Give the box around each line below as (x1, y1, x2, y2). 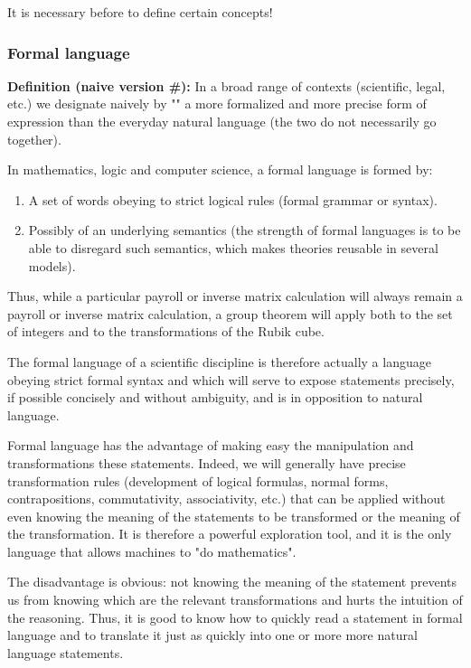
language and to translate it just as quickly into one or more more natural (7, 626, 418, 644)
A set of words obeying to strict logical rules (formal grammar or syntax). (28, 190, 438, 209)
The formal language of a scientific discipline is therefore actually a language (7, 352, 431, 371)
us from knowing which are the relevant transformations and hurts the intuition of (7, 590, 463, 609)
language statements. (7, 643, 124, 662)
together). (7, 129, 61, 148)
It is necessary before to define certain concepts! (7, 3, 273, 21)
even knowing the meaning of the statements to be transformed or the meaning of (7, 506, 460, 525)
